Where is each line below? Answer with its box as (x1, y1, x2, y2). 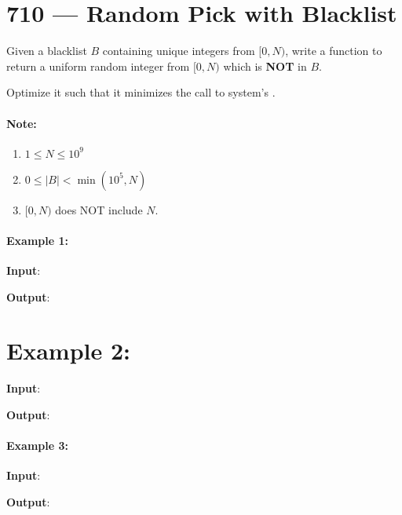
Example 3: (6, 437, 68, 454)
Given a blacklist (6, 42, 87, 59)
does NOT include (55, 201, 143, 217)
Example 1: (6, 232, 68, 248)
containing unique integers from (102, 42, 255, 59)
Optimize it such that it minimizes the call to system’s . (6, 84, 276, 100)
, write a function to (285, 42, 382, 59)
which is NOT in (223, 57, 307, 74)
